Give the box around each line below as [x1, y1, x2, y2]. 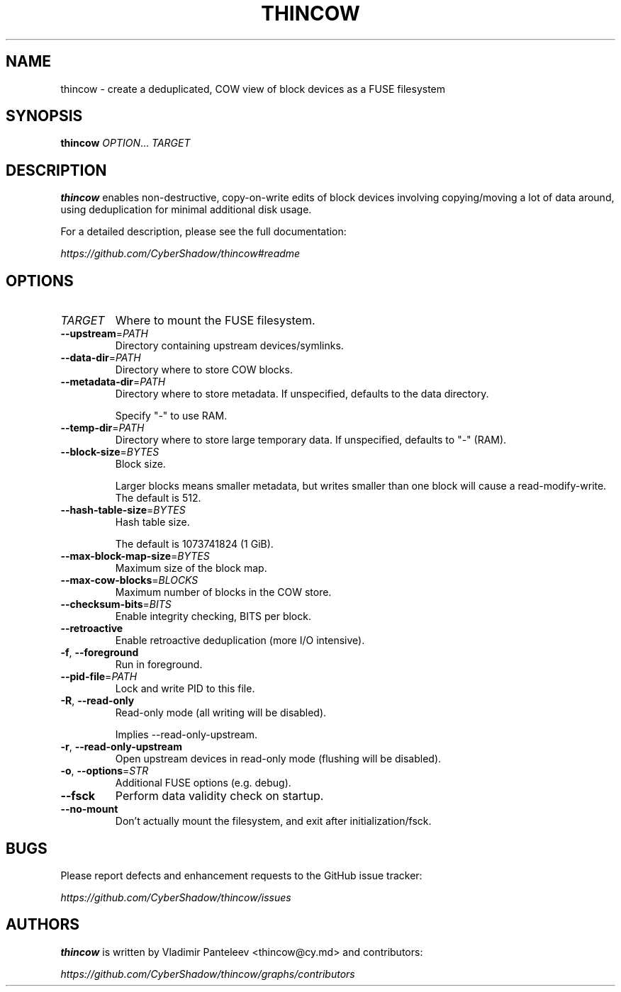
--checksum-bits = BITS [60, 598, 172, 611]
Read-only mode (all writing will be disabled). [115, 706, 327, 719]
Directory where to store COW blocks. [115, 363, 293, 376]
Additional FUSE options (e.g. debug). [115, 777, 291, 789]
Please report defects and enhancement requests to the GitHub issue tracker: [60, 869, 423, 881]
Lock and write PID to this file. [115, 682, 255, 695]
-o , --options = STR [60, 765, 149, 777]
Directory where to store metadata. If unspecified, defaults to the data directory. [115, 388, 489, 400]
